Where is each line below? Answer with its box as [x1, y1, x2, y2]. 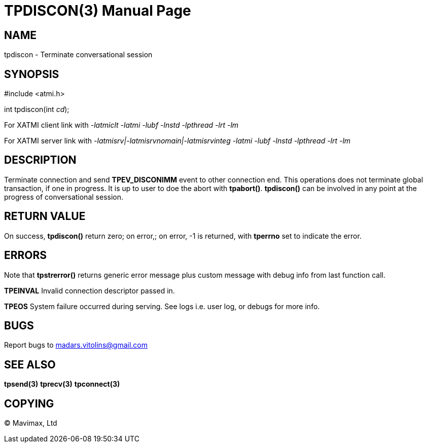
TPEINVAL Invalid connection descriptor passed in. [4, 286, 175, 295]
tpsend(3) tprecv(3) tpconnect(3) [4, 380, 120, 389]
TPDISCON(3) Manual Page [4, 2, 191, 19]
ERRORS [4, 249, 47, 262]
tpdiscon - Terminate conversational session [4, 50, 153, 59]
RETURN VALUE [4, 210, 86, 223]
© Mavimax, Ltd [4, 419, 57, 428]
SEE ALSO [4, 358, 56, 371]
